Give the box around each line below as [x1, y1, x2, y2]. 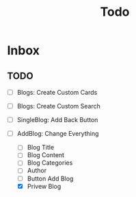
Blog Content [27, 151, 65, 159]
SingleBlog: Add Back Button [16, 116, 98, 124]
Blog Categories [27, 159, 73, 167]
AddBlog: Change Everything [16, 130, 99, 138]
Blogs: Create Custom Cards [16, 89, 98, 96]
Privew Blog [27, 182, 62, 190]
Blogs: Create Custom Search [16, 102, 101, 111]
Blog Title [27, 143, 55, 152]
